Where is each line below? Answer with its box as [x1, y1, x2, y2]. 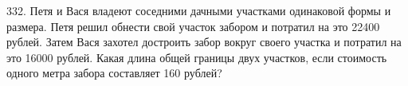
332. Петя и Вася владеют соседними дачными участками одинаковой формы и [6, 2, 391, 18]
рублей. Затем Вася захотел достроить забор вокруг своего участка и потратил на [6, 33, 402, 50]
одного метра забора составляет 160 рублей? [6, 64, 222, 81]
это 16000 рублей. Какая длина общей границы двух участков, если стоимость [6, 49, 387, 65]
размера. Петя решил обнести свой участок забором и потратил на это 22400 [6, 18, 380, 34]
